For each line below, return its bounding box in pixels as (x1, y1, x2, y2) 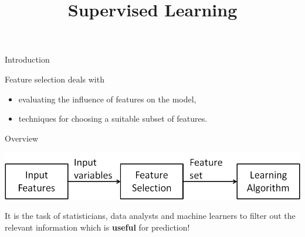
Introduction (5, 53, 50, 66)
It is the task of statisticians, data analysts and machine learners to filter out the (5, 209, 296, 222)
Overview (5, 132, 39, 144)
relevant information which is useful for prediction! (5, 221, 190, 233)
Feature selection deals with (5, 73, 104, 85)
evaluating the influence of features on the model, (18, 92, 196, 105)
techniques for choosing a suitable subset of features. (18, 112, 208, 125)
